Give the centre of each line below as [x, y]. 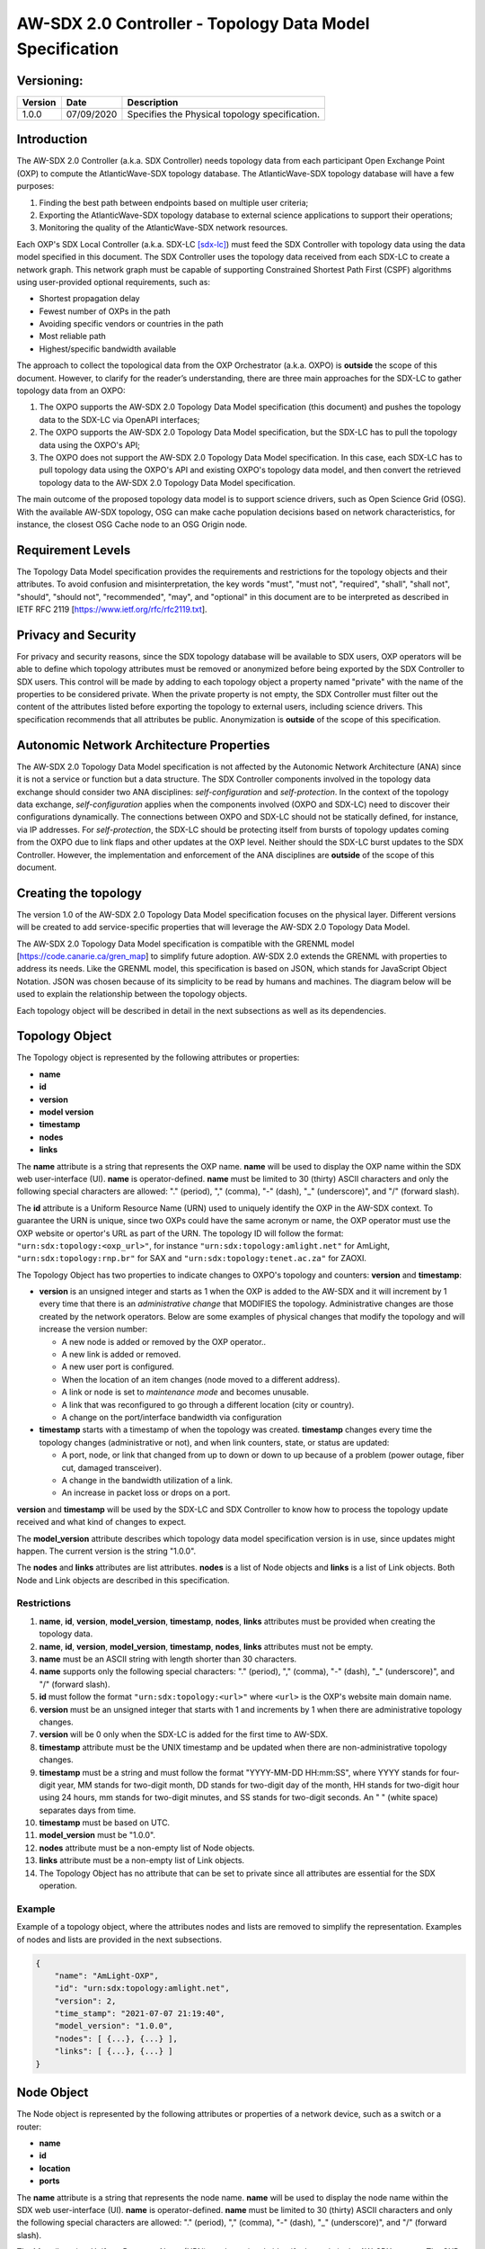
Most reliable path [73, 336]
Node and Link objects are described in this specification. [123, 1580]
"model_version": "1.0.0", [114, 2026]
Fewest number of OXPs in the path [105, 311]
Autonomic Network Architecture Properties [143, 745]
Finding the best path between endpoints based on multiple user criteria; [174, 202]
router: [29, 2127]
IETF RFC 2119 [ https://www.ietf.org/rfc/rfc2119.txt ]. [112, 609]
